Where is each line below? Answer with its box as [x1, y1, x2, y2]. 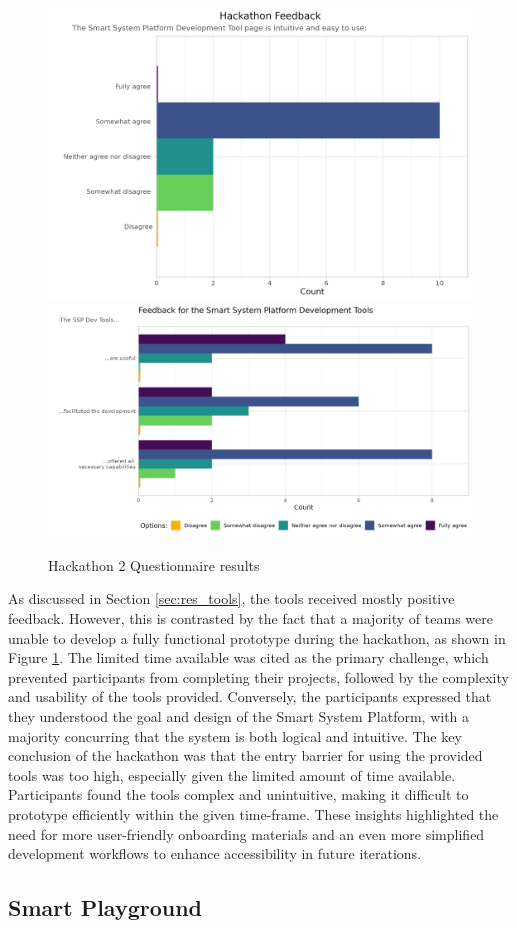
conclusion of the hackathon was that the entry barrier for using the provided [8, 745, 483, 766]
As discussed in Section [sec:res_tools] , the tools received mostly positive [8, 588, 455, 609]
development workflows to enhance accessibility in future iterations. [8, 843, 422, 864]
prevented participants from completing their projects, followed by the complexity [8, 666, 509, 687]
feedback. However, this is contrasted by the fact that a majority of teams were [8, 607, 493, 628]
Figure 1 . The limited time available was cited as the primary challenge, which [8, 647, 489, 668]
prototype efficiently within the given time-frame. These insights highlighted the [8, 803, 499, 824]
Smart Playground [8, 892, 203, 923]
